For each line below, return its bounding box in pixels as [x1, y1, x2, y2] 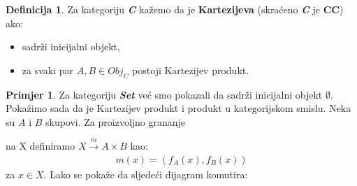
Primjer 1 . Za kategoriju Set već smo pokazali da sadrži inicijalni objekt [6, 87, 323, 101]
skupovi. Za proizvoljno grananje [45, 114, 186, 129]
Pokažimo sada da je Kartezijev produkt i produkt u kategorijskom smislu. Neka [6, 101, 351, 115]
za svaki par [22, 62, 74, 77]
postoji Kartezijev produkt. [132, 62, 249, 77]
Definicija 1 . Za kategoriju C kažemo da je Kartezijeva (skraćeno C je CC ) [6, 2, 344, 16]
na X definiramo [6, 138, 75, 153]
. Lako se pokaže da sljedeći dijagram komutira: [43, 166, 248, 181]
